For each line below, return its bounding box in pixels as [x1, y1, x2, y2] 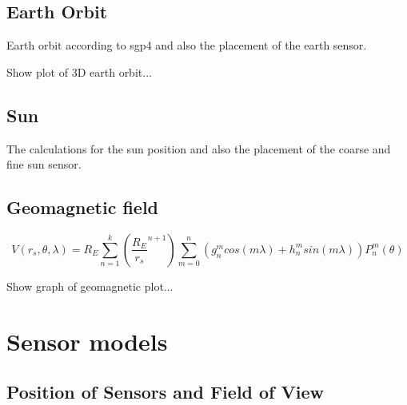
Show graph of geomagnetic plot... [6, 277, 174, 294]
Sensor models [6, 324, 168, 357]
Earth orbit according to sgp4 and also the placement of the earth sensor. [6, 37, 367, 54]
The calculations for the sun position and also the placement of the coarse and [6, 140, 391, 157]
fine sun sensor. [6, 156, 82, 173]
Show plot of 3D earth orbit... [6, 63, 152, 80]
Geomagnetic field [6, 195, 159, 220]
